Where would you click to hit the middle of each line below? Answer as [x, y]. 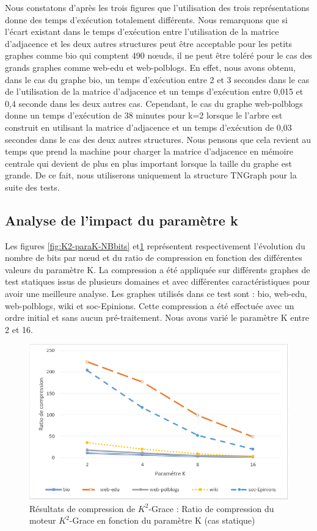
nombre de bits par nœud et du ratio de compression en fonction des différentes [154, 258]
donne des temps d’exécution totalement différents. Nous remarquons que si [146, 19]
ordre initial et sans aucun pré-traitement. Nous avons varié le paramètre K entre [157, 317]
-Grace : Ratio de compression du [211, 508]
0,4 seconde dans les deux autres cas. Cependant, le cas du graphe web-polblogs [154, 103]
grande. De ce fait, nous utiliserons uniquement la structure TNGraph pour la [151, 175]
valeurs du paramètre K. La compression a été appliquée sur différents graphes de [158, 269]
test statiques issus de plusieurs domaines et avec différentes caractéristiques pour [158, 281]
